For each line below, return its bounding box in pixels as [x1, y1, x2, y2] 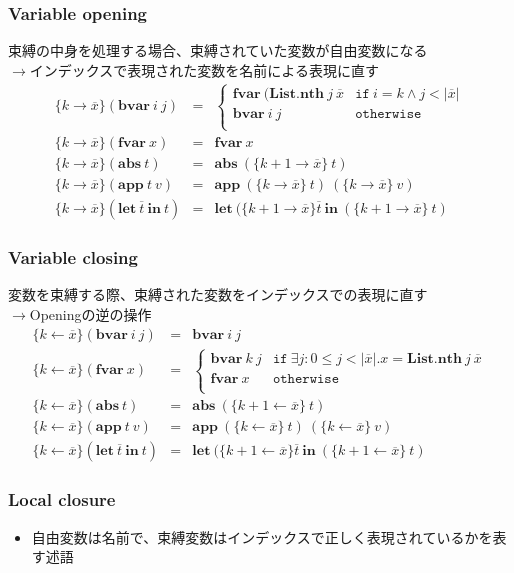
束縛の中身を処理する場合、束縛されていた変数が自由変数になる [8, 40, 428, 61]
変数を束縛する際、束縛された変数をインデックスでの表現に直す [8, 284, 428, 305]
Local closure [8, 487, 116, 512]
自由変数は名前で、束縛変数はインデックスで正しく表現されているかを [31, 526, 493, 547]
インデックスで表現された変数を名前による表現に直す [29, 59, 379, 80]
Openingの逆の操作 [29, 303, 152, 324]
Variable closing [8, 245, 138, 270]
